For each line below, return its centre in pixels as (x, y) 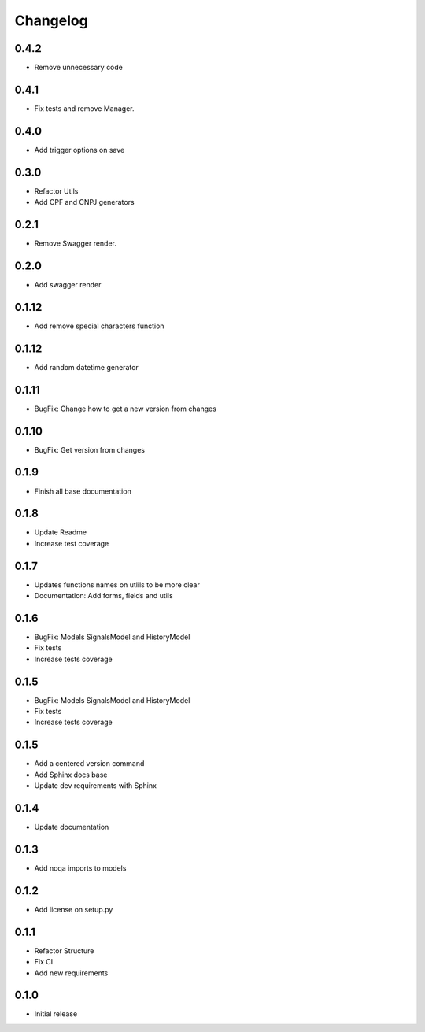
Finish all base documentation (83, 491)
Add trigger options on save (79, 150)
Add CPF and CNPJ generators (84, 202)
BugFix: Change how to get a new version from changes (125, 409)
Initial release (56, 1014)
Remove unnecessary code (79, 68)
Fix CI (44, 962)
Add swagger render (68, 284)
